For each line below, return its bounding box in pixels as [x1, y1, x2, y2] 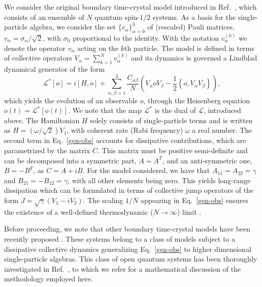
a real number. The [192, 125, 252, 135]
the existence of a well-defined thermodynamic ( [4, 206, 153, 217]
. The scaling [83, 195, 123, 206]
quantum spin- [94, 11, 140, 22]
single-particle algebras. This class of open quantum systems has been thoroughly [4, 253, 257, 264]
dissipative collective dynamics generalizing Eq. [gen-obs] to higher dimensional [4, 243, 251, 254]
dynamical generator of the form [4, 63, 105, 74]
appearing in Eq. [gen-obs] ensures [140, 195, 249, 206]
